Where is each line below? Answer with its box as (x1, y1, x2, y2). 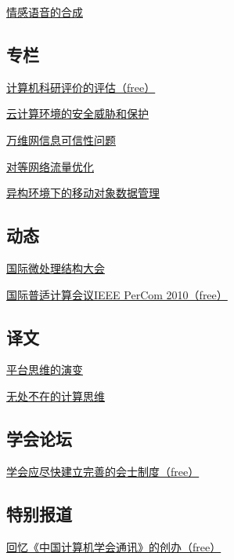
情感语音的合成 (6, 4, 83, 20)
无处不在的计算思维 (6, 387, 105, 404)
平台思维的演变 (6, 361, 83, 378)
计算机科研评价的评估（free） (6, 79, 156, 95)
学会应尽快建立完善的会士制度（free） (6, 463, 200, 479)
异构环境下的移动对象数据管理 (6, 185, 160, 201)
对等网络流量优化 (6, 158, 94, 174)
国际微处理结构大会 (6, 259, 105, 276)
